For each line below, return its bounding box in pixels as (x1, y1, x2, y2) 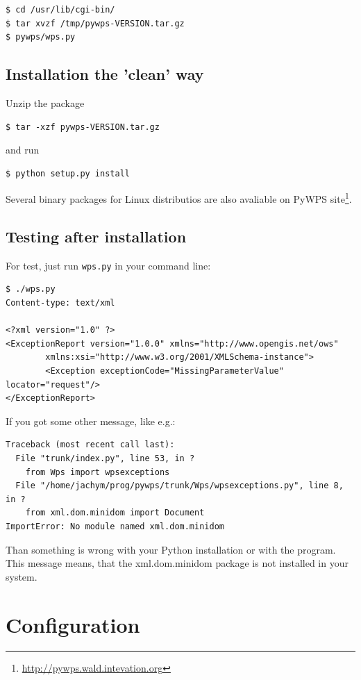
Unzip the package (6, 95, 85, 110)
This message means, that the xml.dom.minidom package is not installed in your (6, 556, 349, 570)
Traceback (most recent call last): (6, 440, 175, 450)
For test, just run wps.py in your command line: (6, 258, 211, 272)
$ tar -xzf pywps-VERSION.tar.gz (6, 122, 160, 132)
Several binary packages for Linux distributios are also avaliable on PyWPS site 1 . (6, 190, 352, 206)
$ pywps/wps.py (6, 32, 76, 42)
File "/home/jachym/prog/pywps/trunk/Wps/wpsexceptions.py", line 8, (15, 481, 344, 491)
